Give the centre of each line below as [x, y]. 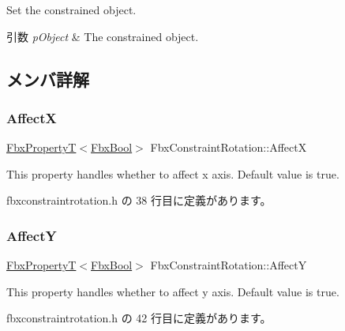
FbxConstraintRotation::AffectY [229, 265]
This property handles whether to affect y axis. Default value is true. [173, 291]
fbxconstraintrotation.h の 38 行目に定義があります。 [139, 200]
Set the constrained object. [71, 9]
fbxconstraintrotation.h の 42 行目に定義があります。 [139, 318]
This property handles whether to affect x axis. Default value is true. [173, 173]
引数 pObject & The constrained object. [103, 36]
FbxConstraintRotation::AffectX [229, 147]
